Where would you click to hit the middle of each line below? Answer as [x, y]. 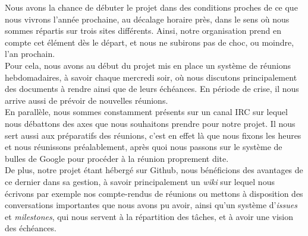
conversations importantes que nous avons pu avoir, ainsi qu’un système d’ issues [151, 205]
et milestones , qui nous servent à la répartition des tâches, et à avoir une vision [149, 216]
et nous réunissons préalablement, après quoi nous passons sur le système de [144, 147]
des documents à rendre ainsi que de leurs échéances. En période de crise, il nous [152, 89]
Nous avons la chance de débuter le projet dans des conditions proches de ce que [151, 7]
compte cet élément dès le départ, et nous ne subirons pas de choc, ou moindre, [150, 42]
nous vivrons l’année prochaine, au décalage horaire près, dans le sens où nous [147, 19]
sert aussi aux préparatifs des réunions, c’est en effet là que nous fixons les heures [153, 135]
